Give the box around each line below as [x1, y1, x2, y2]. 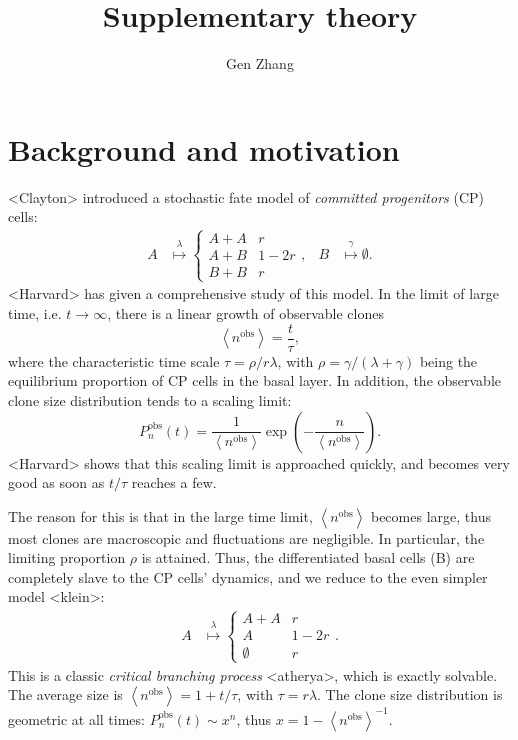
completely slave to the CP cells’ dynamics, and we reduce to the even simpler [8, 566, 488, 587]
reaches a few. [131, 472, 217, 493]
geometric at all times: [8, 708, 145, 729]
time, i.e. [8, 303, 62, 324]
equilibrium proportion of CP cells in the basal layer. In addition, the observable [8, 370, 502, 391]
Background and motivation [8, 128, 400, 169]
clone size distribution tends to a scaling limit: [8, 389, 292, 410]
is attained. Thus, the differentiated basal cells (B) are [141, 547, 475, 568]
